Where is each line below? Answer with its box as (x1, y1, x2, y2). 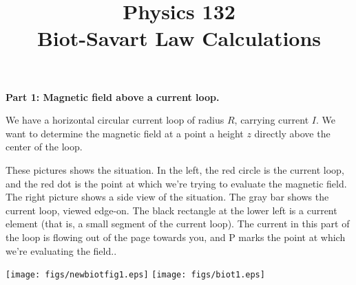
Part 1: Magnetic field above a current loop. (6, 89, 220, 104)
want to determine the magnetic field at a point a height (6, 126, 244, 140)
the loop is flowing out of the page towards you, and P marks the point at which (6, 229, 346, 244)
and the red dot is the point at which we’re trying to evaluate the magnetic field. (6, 176, 347, 190)
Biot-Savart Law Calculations (36, 24, 322, 52)
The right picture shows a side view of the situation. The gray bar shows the (6, 190, 329, 204)
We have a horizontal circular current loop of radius (6, 113, 224, 127)
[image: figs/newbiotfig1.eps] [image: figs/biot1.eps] (6, 270, 265, 280)
